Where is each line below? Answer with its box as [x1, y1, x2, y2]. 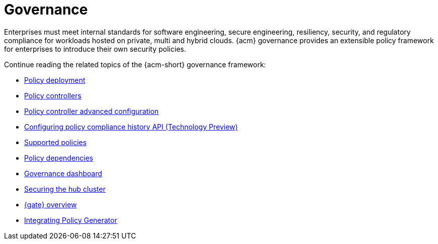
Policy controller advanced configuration [24, 106, 159, 115]
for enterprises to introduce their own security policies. [4, 44, 186, 53]
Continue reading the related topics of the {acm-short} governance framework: [4, 60, 266, 69]
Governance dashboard [24, 169, 102, 178]
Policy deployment [24, 75, 85, 84]
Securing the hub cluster [24, 184, 106, 193]
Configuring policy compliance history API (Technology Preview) [24, 122, 238, 131]
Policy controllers [24, 91, 81, 100]
